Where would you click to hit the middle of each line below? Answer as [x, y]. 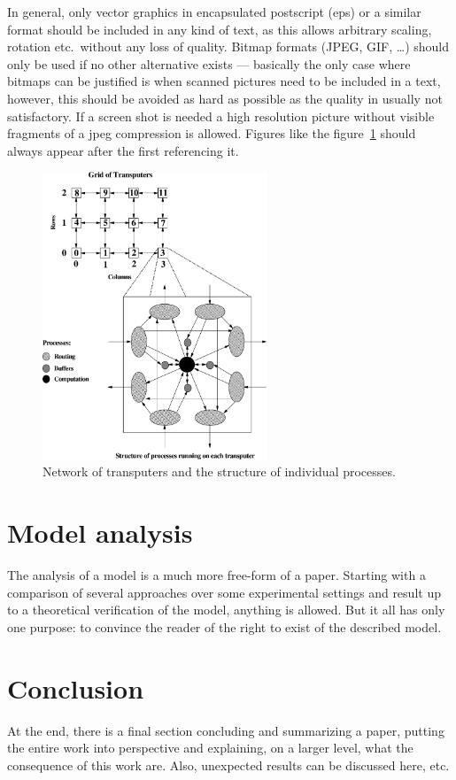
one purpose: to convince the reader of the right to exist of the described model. [224, 626]
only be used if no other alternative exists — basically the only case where [209, 63]
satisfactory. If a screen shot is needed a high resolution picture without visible [221, 116]
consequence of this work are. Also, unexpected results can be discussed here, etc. [228, 765]
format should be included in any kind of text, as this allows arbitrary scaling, [220, 29]
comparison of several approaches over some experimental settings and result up [224, 592]
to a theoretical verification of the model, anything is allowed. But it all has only [226, 610]
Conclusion [76, 687]
